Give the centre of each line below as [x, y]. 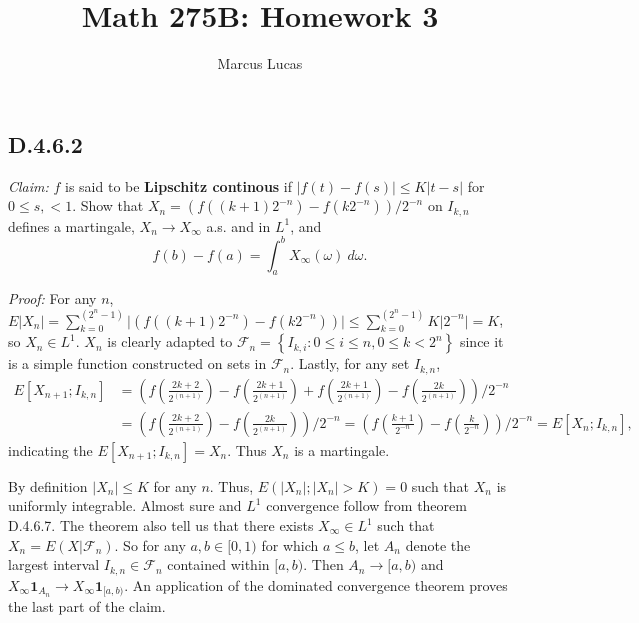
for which [290, 544]
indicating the [50, 449]
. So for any [150, 544]
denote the [438, 544]
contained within [218, 564]
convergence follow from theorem [366, 505]
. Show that [108, 205]
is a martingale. [342, 449]
